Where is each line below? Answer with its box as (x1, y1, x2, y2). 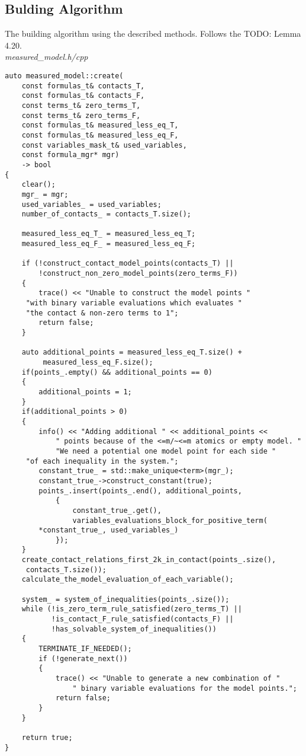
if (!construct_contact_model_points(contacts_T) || (21, 259, 234, 268)
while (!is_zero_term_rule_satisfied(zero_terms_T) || (21, 605, 242, 614)
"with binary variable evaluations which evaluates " (25, 299, 242, 308)
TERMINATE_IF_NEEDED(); (38, 645, 132, 653)
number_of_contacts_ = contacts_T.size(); (21, 210, 191, 219)
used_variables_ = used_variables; (21, 200, 162, 209)
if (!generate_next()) (38, 654, 128, 663)
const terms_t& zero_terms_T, (21, 101, 141, 110)
